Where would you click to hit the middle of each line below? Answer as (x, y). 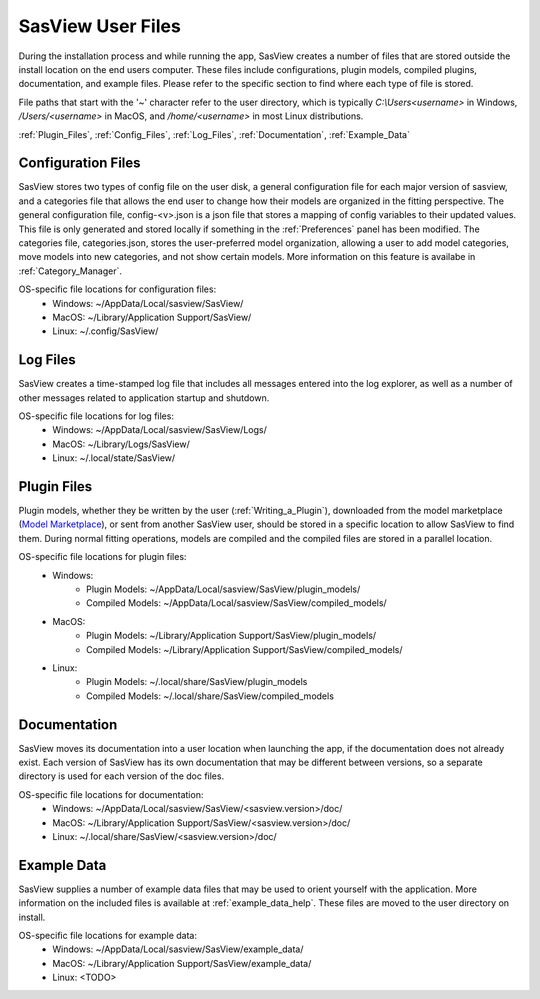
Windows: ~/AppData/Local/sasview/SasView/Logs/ (159, 430)
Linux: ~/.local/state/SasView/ (114, 458)
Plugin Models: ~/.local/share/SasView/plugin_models (197, 682)
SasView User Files (100, 26)
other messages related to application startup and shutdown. (144, 397)
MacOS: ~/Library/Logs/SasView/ (121, 444)
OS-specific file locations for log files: (96, 416)
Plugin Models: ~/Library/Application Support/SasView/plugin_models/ (231, 636)
